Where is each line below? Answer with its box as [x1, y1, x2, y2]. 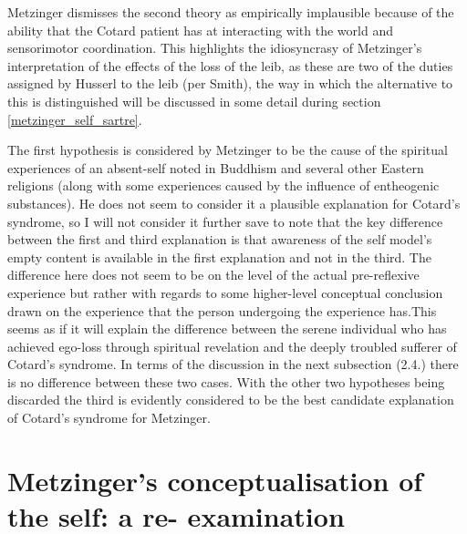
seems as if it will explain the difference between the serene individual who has [7, 319, 447, 338]
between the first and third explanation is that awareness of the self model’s [7, 230, 432, 249]
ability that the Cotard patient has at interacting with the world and [7, 20, 393, 39]
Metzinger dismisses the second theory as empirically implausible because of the [7, 3, 454, 21]
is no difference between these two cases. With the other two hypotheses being [7, 372, 445, 391]
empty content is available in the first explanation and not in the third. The [7, 247, 431, 266]
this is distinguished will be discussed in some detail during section [7, 91, 381, 110]
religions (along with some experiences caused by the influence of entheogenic [7, 176, 440, 195]
